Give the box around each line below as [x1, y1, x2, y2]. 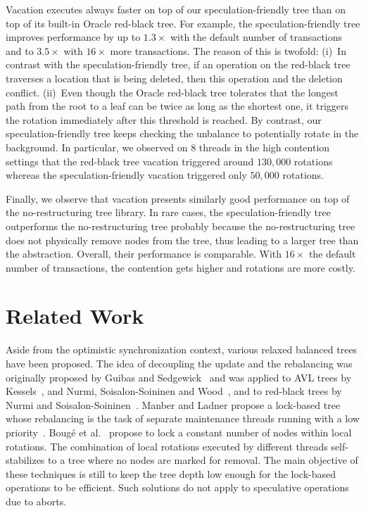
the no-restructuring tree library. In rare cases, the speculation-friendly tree [6, 205, 331, 220]
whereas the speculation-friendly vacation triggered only [6, 168, 247, 182]
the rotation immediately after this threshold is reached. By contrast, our [6, 112, 322, 127]
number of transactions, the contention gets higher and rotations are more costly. [6, 260, 355, 275]
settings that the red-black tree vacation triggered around [6, 153, 254, 168]
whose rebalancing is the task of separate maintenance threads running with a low [6, 411, 360, 426]
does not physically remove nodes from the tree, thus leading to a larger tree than [6, 232, 359, 247]
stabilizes [6, 453, 45, 467]
